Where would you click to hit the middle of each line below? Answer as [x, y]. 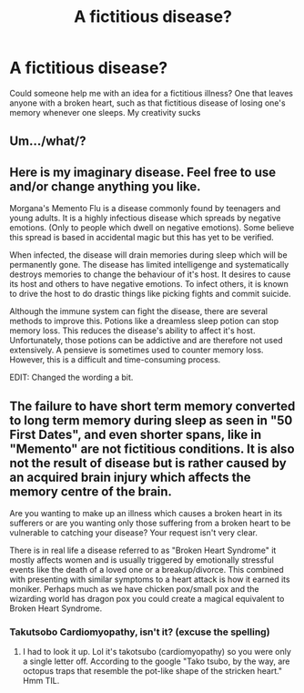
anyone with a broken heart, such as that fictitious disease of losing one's [147, 103]
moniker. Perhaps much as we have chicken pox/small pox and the [134, 588]
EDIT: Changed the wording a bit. [71, 377]
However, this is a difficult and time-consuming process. [115, 360]
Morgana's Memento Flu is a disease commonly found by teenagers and [145, 209]
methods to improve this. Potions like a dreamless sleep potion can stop [144, 321]
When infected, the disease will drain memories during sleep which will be [149, 255]
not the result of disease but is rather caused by [148, 463]
